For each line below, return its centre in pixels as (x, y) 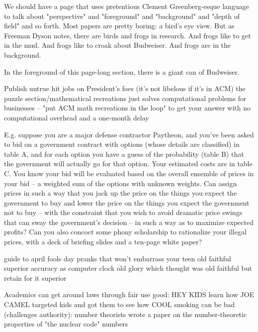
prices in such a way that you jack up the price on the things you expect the (121, 193)
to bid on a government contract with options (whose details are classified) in (122, 144)
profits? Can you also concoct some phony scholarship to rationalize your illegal (125, 232)
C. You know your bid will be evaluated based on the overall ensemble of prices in (129, 173)
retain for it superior (35, 277)
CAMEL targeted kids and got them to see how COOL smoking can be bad (120, 304)
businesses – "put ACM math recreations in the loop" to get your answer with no (128, 108)
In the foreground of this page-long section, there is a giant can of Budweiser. (122, 71)
